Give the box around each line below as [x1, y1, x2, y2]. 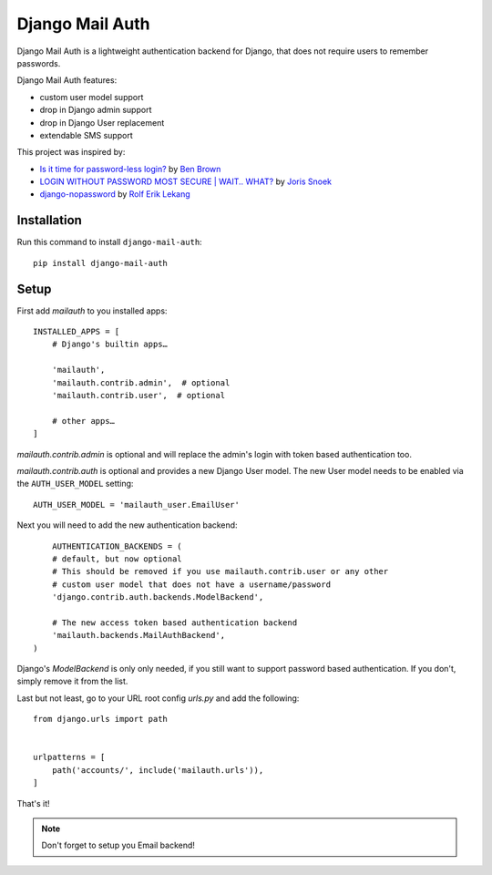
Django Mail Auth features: [16, 75, 118, 86]
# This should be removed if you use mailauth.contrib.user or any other [51, 566, 389, 577]
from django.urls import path [33, 714, 169, 725]
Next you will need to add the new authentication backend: [16, 520, 238, 530]
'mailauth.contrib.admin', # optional [51, 377, 231, 387]
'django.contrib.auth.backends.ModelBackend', [51, 592, 264, 602]
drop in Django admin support [39, 105, 152, 116]
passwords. [16, 57, 61, 68]
